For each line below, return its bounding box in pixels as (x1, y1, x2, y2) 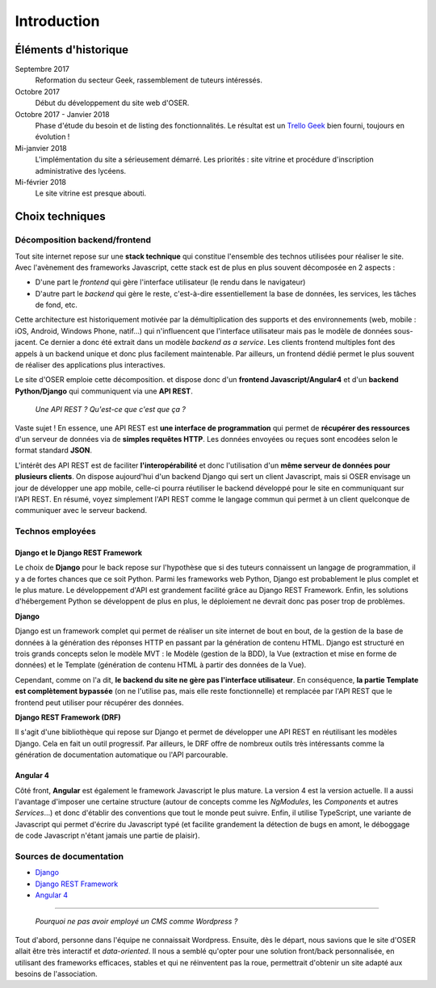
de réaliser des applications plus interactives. (15, 360, 166, 370)
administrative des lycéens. (35, 166, 127, 175)
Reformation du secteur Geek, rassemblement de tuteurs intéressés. (35, 75, 262, 85)
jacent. (15, 338, 38, 347)
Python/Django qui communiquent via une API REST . (15, 386, 193, 396)
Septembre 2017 (15, 65, 70, 74)
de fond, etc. (35, 300, 78, 310)
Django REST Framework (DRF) (15, 712, 121, 722)
